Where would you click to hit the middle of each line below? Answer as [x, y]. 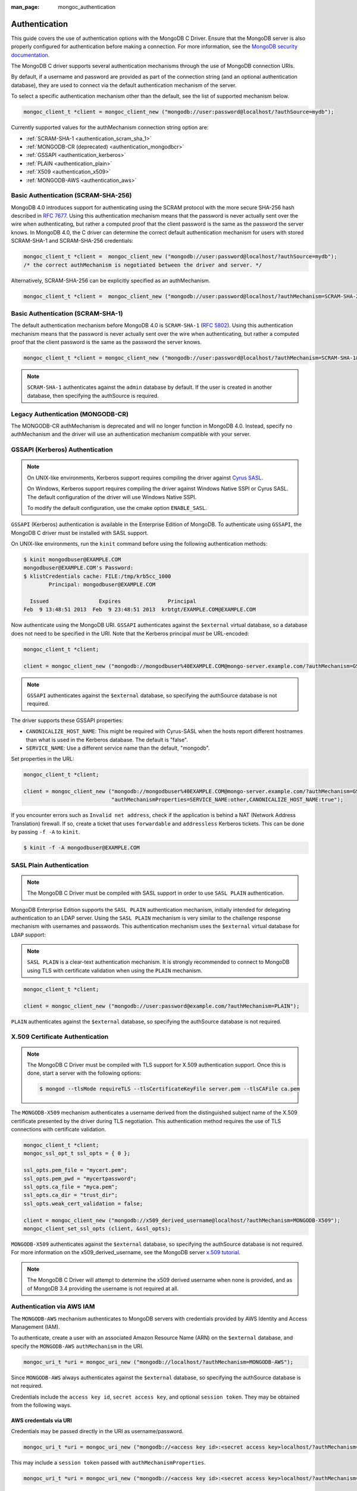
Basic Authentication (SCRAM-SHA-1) [67, 313]
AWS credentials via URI [42, 1420]
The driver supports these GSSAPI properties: [67, 720]
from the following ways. [41, 1405]
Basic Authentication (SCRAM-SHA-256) [71, 196]
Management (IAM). [35, 1327]
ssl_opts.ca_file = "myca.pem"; [71, 1187]
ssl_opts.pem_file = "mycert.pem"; [75, 1170]
